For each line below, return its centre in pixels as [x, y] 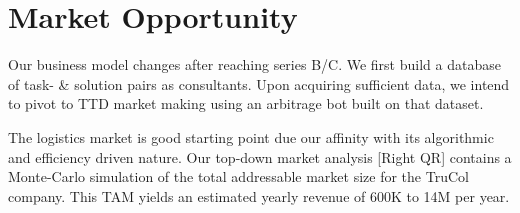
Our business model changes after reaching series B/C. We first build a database [254, 64]
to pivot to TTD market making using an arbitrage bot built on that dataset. [246, 103]
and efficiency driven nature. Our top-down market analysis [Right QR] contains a [260, 156]
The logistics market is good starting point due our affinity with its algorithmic [251, 136]
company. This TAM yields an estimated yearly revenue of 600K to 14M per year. [259, 195]
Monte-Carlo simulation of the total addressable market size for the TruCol [238, 176]
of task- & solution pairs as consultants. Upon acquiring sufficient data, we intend [259, 83]
